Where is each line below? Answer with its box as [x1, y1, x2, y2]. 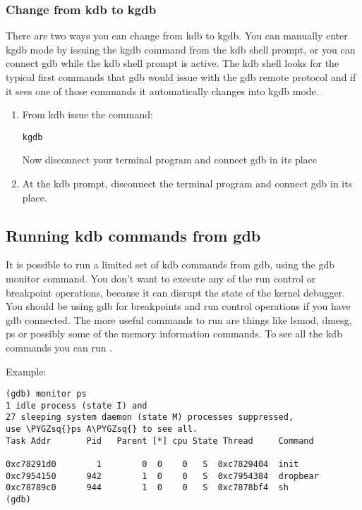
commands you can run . [6, 340, 113, 354]
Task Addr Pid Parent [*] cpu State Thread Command [6, 435, 314, 446]
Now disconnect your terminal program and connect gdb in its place [22, 152, 317, 167]
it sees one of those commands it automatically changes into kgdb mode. [6, 83, 319, 98]
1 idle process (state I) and [6, 400, 147, 411]
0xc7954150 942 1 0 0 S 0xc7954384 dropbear [6, 471, 319, 481]
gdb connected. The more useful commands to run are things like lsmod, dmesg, [6, 312, 352, 327]
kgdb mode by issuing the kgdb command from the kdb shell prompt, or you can [6, 42, 356, 56]
